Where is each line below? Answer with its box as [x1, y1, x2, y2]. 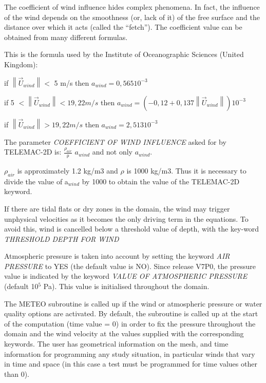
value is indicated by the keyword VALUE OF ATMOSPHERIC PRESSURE [4, 271, 248, 281]
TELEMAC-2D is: [4, 146, 62, 157]
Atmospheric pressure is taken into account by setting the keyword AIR [4, 251, 230, 261]
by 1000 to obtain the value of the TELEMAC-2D [82, 176, 240, 186]
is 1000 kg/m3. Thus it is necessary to [126, 165, 246, 176]
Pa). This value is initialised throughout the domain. [43, 281, 210, 292]
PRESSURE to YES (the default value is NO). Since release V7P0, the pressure [4, 260, 256, 271]
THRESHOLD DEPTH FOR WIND [4, 233, 119, 244]
